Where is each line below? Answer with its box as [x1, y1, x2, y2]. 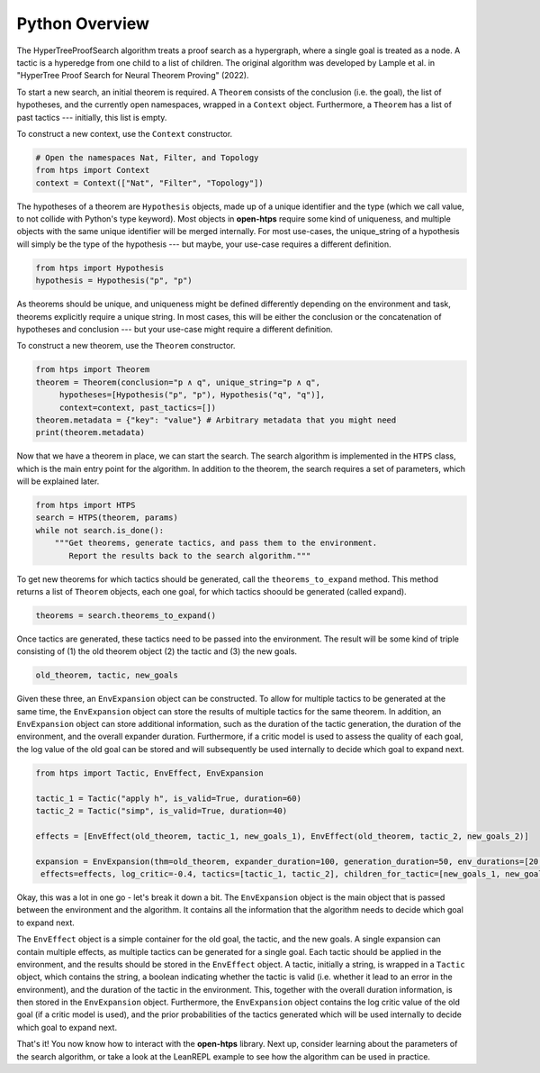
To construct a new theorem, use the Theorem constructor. [16, 341, 236, 351]
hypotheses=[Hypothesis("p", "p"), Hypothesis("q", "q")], [58, 390, 326, 400]
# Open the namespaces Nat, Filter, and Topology [35, 152, 259, 162]
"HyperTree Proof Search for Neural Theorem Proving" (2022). [16, 70, 249, 81]
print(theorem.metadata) [35, 428, 146, 438]
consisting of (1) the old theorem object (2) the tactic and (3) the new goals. [16, 646, 297, 657]
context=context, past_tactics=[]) [58, 402, 216, 413]
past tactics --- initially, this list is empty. [16, 112, 167, 123]
